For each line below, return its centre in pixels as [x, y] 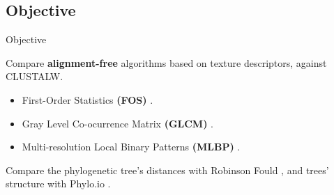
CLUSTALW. [35, 76]
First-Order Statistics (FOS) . [88, 99]
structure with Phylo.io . [58, 184]
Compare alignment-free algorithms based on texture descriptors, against [166, 62]
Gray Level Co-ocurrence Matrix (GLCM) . [117, 123]
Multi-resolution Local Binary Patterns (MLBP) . [131, 147]
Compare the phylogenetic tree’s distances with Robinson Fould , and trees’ [167, 170]
